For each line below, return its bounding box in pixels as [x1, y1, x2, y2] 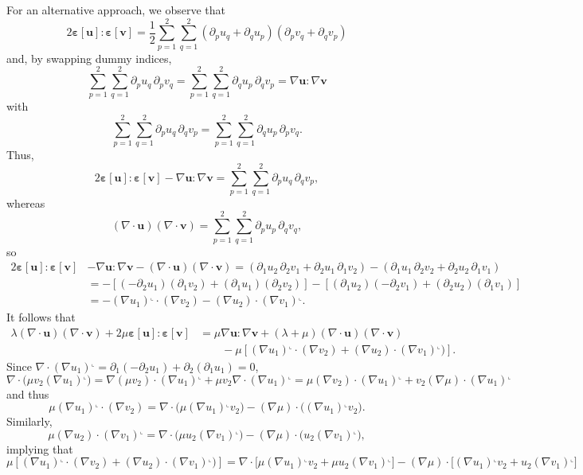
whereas [6, 194, 45, 211]
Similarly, [6, 413, 53, 430]
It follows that [6, 309, 76, 325]
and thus [6, 385, 49, 402]
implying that [6, 440, 73, 457]
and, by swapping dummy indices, [6, 49, 172, 66]
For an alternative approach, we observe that [6, 2, 225, 18]
